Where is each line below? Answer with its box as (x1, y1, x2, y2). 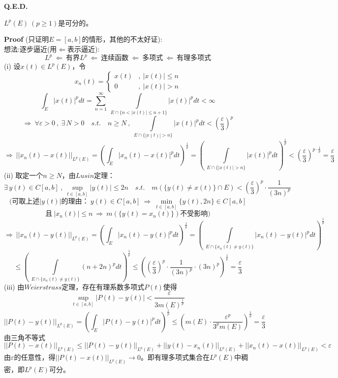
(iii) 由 (4, 281, 25, 291)
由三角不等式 (4, 332, 45, 342)
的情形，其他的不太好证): (82, 34, 162, 44)
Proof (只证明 (4, 34, 49, 44)
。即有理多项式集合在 (140, 352, 210, 362)
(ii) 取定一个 (4, 170, 43, 180)
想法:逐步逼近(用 (4, 43, 57, 54)
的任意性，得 (14, 352, 56, 362)
